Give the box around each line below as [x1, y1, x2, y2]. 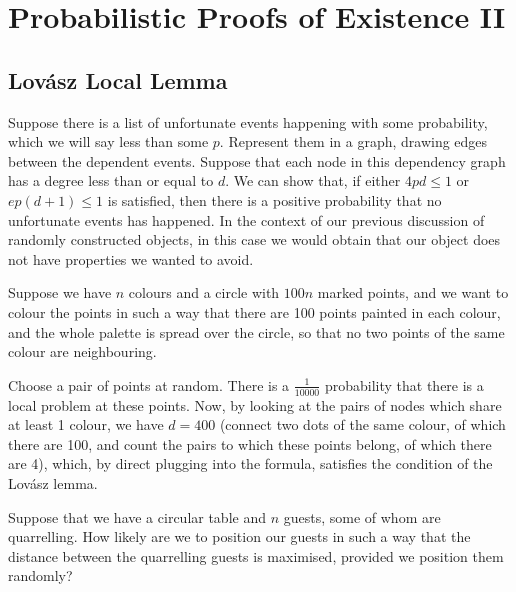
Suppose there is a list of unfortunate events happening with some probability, [8, 111, 488, 132]
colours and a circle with [128, 282, 280, 303]
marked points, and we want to [317, 282, 509, 303]
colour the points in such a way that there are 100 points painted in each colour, [8, 301, 501, 322]
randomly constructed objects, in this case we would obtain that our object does [8, 229, 501, 250]
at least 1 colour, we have [8, 414, 164, 435]
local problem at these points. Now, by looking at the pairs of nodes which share [8, 394, 502, 415]
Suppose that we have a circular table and [8, 506, 266, 527]
